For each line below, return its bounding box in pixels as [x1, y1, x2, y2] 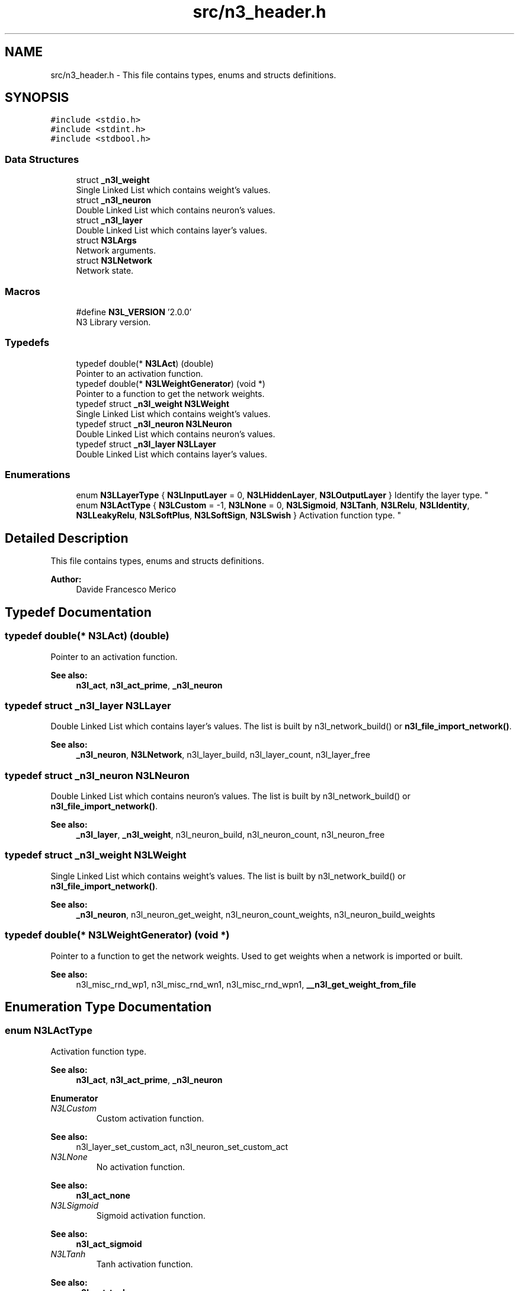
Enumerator [50, 1093, 98, 1103]
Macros [5, 285, 40, 297]
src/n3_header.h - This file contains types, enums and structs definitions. [50, 69, 337, 80]
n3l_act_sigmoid [76, 1238, 142, 1249]
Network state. [76, 265, 134, 276]
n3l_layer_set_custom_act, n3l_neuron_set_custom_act [76, 1141, 289, 1152]
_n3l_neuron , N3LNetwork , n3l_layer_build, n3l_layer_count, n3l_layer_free [76, 749, 370, 760]
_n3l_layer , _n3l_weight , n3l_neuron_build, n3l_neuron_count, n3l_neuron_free [76, 829, 385, 840]
